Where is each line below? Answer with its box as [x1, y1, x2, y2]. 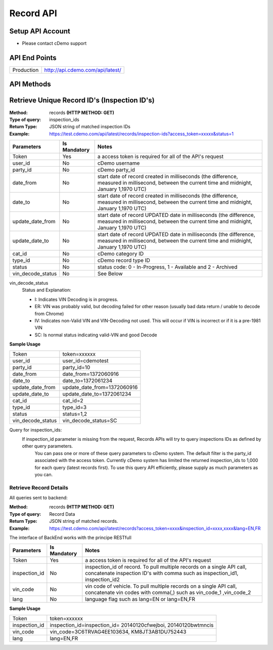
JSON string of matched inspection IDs [49, 124, 131, 130]
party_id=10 [62, 364, 90, 371]
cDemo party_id [97, 166, 135, 173]
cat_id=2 [62, 397, 83, 404]
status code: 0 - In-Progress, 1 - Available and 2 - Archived [97, 263, 238, 271]
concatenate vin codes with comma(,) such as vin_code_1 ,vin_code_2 [85, 589, 251, 596]
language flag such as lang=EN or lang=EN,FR [85, 596, 196, 603]
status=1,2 [62, 410, 87, 417]
